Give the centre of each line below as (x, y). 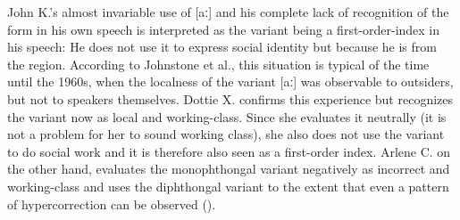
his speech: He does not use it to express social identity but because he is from (222, 47)
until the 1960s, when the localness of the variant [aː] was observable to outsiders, (230, 81)
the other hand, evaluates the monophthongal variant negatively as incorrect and (229, 169)
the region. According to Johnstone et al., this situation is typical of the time (218, 64)
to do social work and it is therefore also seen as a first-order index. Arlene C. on (229, 151)
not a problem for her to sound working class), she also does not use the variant (226, 134)
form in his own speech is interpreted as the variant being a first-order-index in (224, 29)
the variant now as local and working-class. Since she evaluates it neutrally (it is (227, 116)
